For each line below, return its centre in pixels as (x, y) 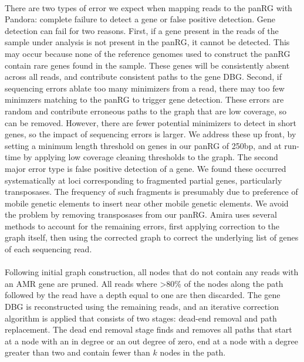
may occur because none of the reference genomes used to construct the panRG (148, 53)
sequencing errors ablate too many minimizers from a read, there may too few (145, 88)
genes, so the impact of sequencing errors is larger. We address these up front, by (151, 134)
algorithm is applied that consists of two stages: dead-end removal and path (141, 318)
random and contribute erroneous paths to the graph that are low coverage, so (146, 111)
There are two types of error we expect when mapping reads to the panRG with (148, 7)
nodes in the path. (193, 352)
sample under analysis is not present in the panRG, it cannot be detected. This (147, 42)
